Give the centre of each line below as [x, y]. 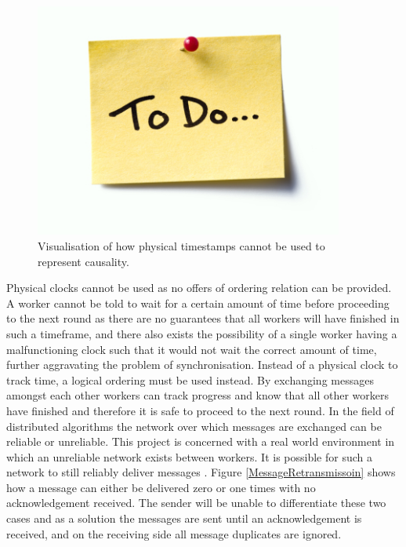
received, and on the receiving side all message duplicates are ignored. [174, 533]
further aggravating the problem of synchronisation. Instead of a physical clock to [202, 365]
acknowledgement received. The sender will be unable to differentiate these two [196, 503]
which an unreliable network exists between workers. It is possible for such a [189, 456]
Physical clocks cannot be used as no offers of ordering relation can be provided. [199, 288]
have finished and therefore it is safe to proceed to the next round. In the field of [200, 410]
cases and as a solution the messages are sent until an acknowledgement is [184, 518]
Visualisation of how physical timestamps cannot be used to [181, 245]
